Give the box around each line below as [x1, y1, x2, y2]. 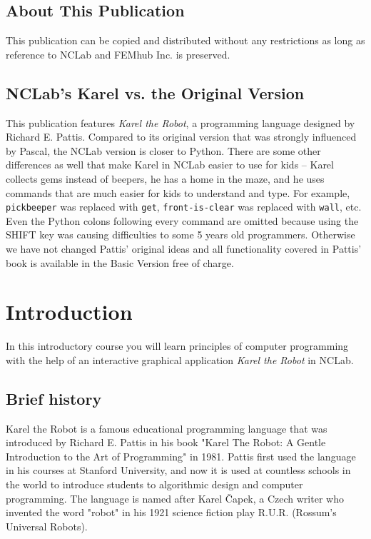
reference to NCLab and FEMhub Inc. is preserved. [6, 46, 230, 61]
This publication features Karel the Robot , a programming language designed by [6, 115, 355, 130]
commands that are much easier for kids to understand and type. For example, [6, 185, 350, 200]
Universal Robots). [6, 518, 88, 533]
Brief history [6, 387, 102, 409]
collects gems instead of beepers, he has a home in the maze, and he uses [6, 171, 325, 186]
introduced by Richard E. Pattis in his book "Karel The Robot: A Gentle [6, 435, 326, 450]
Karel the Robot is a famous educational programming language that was [6, 420, 327, 435]
